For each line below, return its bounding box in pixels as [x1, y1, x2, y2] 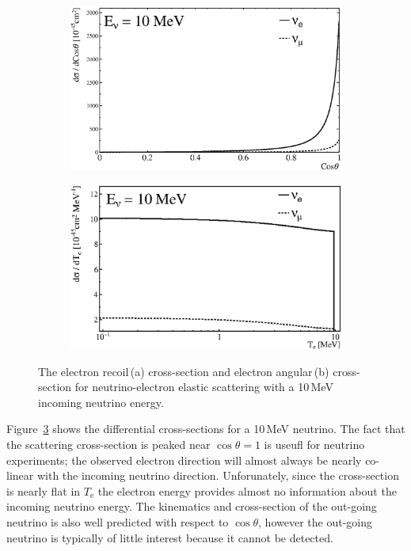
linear [6, 467, 34, 484]
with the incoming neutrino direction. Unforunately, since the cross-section [36, 467, 399, 484]
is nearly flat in [6, 482, 81, 499]
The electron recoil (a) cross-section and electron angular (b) [38, 363, 329, 379]
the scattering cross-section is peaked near [6, 435, 211, 452]
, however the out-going [258, 513, 372, 530]
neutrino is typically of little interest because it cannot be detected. [6, 529, 333, 545]
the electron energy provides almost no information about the [97, 482, 397, 499]
